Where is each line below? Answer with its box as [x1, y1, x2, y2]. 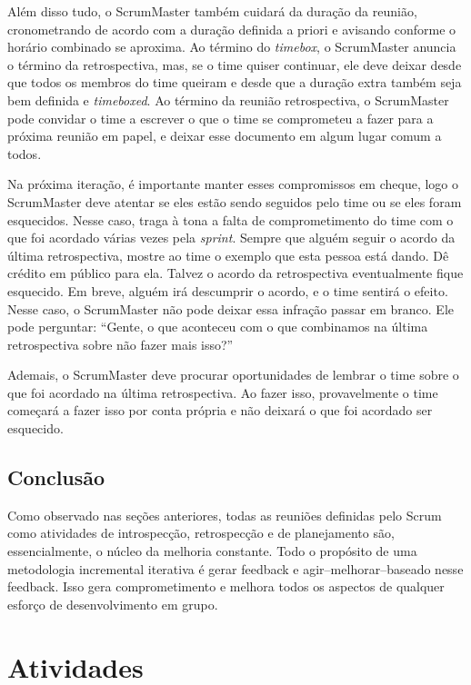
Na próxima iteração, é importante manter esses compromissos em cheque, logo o [7, 174, 459, 194]
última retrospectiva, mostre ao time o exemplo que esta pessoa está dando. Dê [7, 245, 449, 264]
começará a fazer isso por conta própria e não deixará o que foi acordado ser [7, 401, 433, 420]
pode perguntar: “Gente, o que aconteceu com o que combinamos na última [7, 317, 428, 336]
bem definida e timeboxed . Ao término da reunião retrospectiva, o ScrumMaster [7, 90, 449, 109]
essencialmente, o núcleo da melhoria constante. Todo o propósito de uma [7, 541, 417, 561]
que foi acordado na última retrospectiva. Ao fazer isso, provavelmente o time [7, 382, 438, 402]
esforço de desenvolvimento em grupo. [7, 594, 218, 613]
